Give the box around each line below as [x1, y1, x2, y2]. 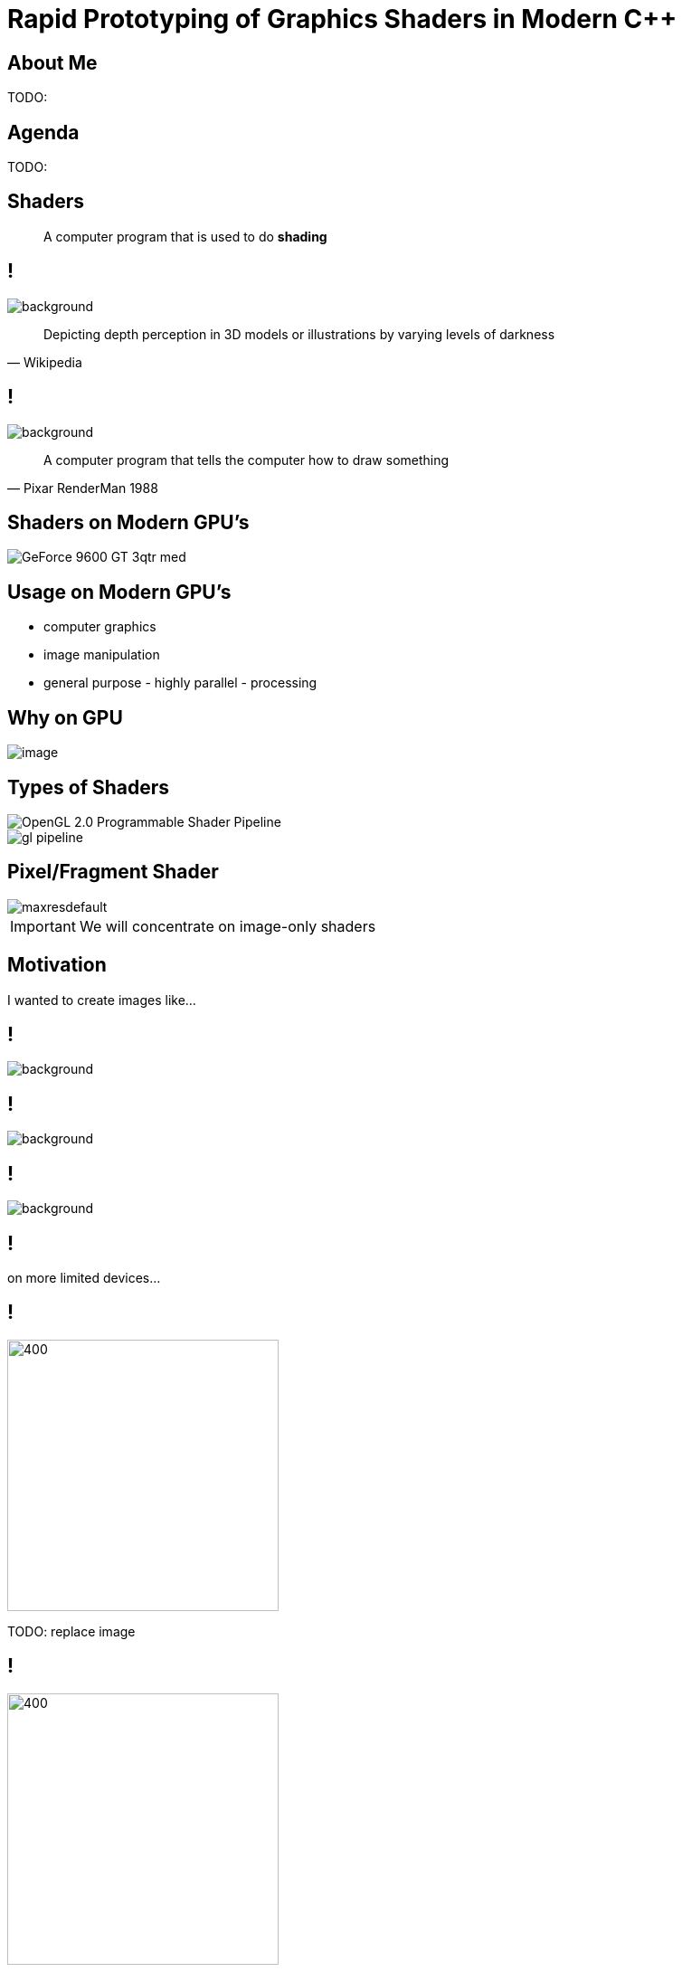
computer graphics [43, 619, 156, 635]
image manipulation [43, 647, 160, 663]
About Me [7, 51, 98, 74]
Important [10, 916, 76, 935]
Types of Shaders [7, 775, 170, 799]
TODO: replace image [7, 1623, 136, 1639]
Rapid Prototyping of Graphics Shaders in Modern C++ [7, 4, 677, 34]
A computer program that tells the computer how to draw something [43, 451, 450, 468]
